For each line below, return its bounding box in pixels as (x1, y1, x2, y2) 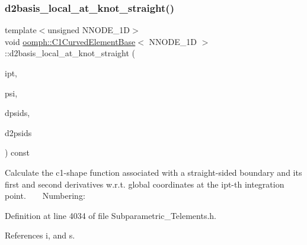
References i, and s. (5, 229, 75, 241)
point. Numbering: (5, 189, 85, 202)
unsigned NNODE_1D (47, 24, 130, 36)
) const (5, 146, 30, 159)
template (5, 24, 37, 36)
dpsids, (5, 107, 30, 119)
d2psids (5, 126, 32, 138)
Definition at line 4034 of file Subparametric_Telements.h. (5, 209, 216, 221)
